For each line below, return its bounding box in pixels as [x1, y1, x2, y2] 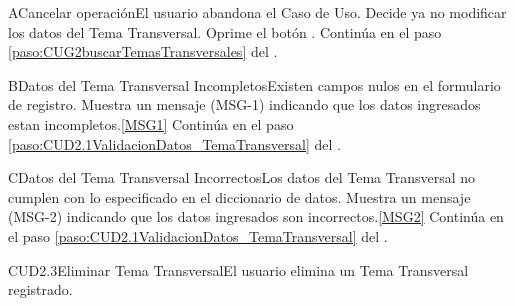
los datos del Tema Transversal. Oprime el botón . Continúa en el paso [8, 21, 442, 42]
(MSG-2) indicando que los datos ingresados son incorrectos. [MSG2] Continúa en [8, 206, 504, 227]
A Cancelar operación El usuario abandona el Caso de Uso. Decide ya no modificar [8, 2, 507, 22]
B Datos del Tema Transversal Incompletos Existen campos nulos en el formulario [8, 74, 501, 95]
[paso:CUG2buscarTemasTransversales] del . [8, 41, 278, 62]
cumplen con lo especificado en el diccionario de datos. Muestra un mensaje [8, 186, 471, 207]
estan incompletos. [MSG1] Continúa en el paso [8, 113, 294, 134]
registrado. [8, 279, 73, 300]
